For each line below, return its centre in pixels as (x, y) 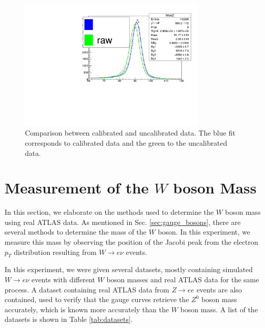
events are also (219, 289)
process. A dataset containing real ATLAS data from (87, 289)
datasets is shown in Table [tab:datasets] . (69, 319)
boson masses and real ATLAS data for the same (183, 279)
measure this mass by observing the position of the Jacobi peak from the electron (131, 242)
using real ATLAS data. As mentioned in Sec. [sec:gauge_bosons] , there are (123, 222)
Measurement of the (77, 188)
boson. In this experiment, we (204, 232)
